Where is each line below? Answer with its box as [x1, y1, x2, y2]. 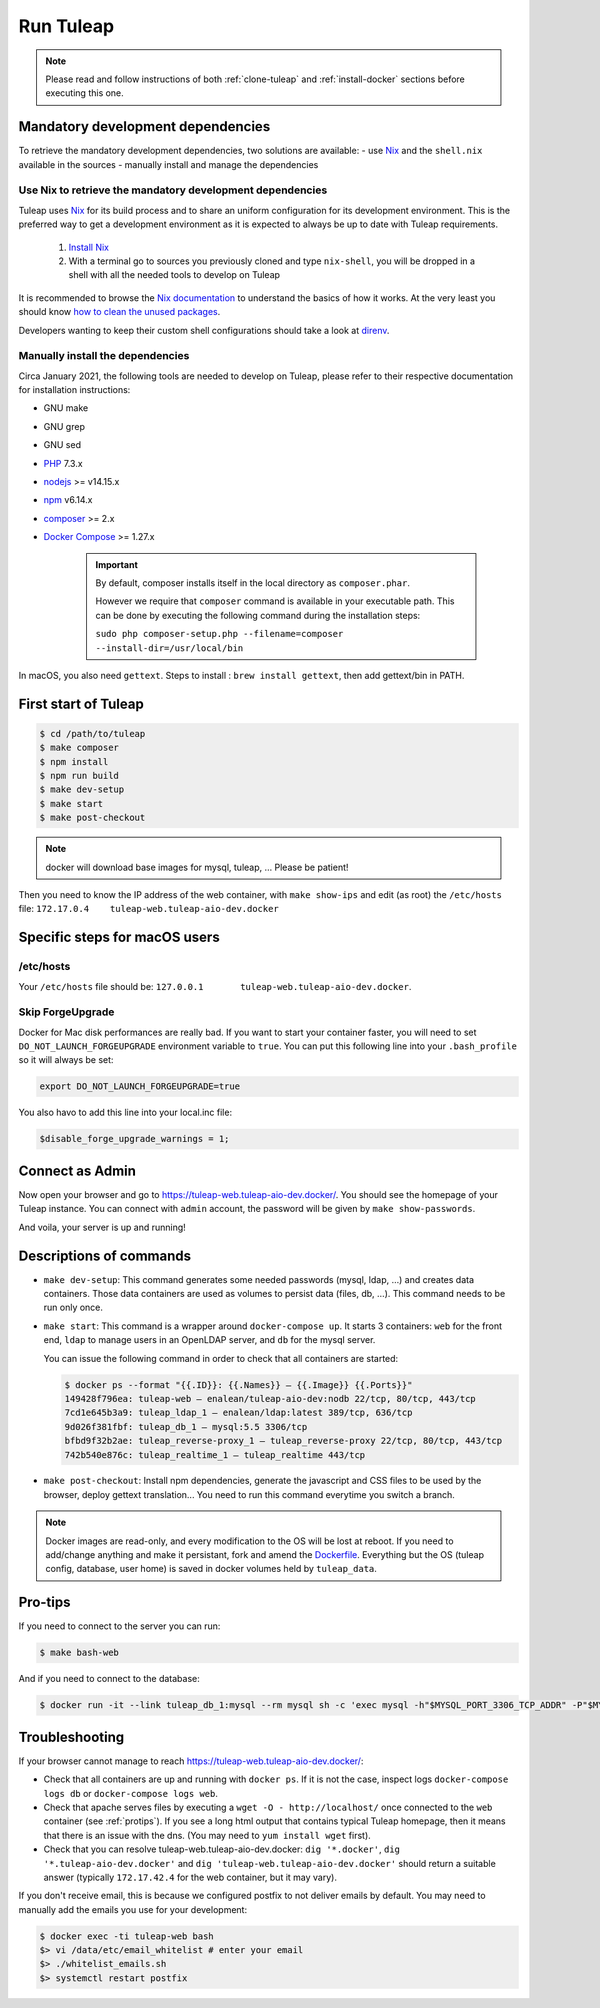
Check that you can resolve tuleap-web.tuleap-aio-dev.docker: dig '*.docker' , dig [43, 1843, 400, 1855]
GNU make [43, 402, 89, 414]
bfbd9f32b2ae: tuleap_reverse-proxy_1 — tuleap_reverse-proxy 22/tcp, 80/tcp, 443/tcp [64, 1435, 503, 1447]
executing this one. [45, 87, 124, 99]
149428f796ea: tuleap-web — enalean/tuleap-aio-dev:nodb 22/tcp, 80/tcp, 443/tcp [64, 1393, 477, 1404]
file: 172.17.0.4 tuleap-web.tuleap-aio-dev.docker [18, 903, 279, 915]
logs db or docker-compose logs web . [43, 1787, 219, 1799]
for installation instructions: [18, 384, 131, 396]
